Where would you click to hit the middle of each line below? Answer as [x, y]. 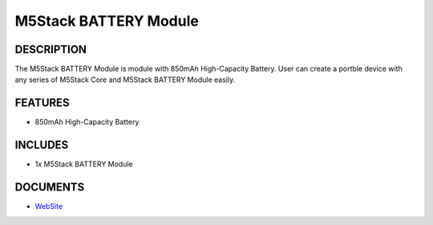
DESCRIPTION [51, 49]
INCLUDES [42, 145]
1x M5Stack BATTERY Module [84, 164]
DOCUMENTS [50, 188]
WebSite [49, 207]
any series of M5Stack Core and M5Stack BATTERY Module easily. [125, 80]
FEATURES [42, 103]
